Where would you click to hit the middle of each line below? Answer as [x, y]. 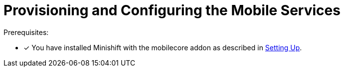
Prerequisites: [26, 32]
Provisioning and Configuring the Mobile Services [172, 10]
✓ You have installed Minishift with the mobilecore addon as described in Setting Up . [163, 47]
